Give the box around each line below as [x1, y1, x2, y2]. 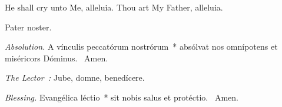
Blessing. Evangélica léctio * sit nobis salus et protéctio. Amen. [5, 91, 238, 103]
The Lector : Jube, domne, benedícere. [5, 71, 145, 84]
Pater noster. [5, 20, 52, 33]
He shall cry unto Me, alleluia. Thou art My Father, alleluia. [5, 1, 223, 13]
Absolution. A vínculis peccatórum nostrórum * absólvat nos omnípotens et [5, 40, 278, 53]
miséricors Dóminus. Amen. [5, 51, 108, 64]
